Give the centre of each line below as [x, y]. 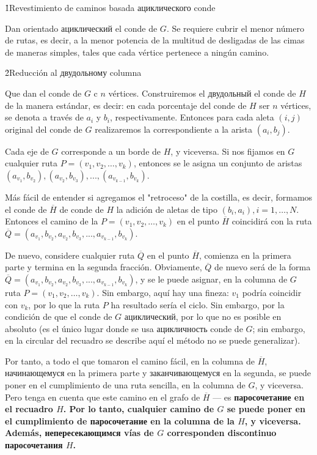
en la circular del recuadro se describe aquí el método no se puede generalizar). [153, 340]
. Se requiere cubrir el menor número [235, 28]
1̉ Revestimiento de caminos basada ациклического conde [110, 7]
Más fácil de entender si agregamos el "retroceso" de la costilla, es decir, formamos [159, 197]
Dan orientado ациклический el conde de [81, 28]
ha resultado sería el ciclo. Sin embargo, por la [198, 304]
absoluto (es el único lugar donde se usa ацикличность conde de [124, 328]
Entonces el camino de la [52, 221]
